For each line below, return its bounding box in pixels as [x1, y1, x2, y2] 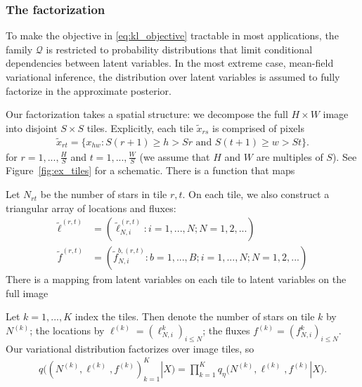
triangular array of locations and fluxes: [6, 200, 176, 215]
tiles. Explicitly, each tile [86, 120, 193, 135]
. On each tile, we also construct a [182, 187, 330, 202]
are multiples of [256, 149, 323, 164]
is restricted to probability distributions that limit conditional [46, 41, 313, 56]
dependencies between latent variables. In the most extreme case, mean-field [6, 55, 334, 70]
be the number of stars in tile [40, 187, 167, 202]
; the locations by [30, 323, 105, 338]
